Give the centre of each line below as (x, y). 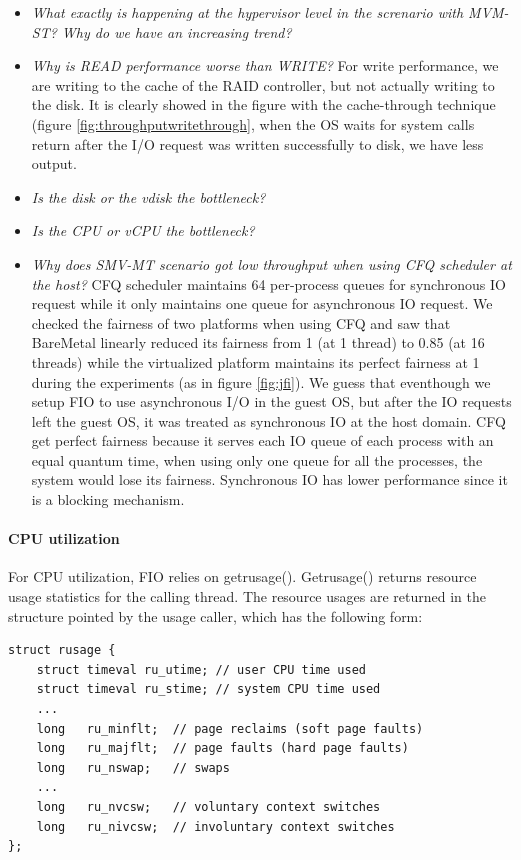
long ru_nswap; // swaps (133, 767)
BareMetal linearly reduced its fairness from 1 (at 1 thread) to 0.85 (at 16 (258, 342)
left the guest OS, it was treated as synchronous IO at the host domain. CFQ (268, 420)
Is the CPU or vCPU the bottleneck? (143, 230)
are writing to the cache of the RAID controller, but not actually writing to (263, 84)
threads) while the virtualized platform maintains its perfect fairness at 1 (255, 361)
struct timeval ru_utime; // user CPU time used (201, 669)
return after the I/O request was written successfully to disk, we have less (257, 143)
